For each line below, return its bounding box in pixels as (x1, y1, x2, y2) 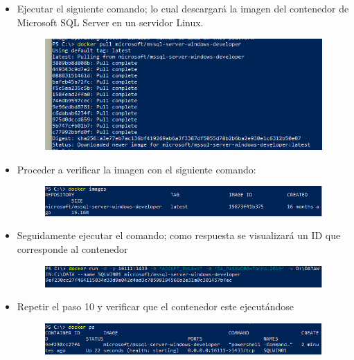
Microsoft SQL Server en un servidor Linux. (17, 15, 204, 29)
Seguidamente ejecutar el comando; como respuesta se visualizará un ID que (17, 228, 341, 243)
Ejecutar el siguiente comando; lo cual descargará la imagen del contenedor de (17, 1, 349, 15)
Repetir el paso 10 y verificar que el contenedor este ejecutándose (17, 299, 294, 314)
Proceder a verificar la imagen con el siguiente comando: (17, 162, 256, 176)
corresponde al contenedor (17, 242, 128, 256)
